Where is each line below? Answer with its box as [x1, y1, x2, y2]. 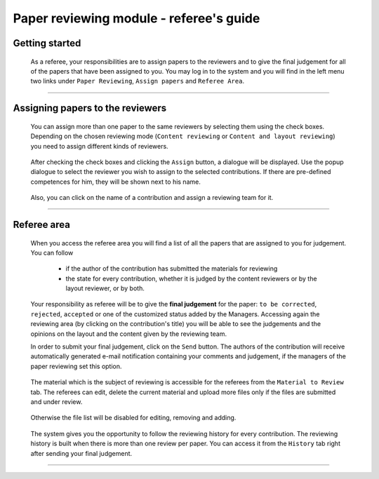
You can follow [30, 248, 74, 257]
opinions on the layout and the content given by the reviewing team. [30, 330, 227, 338]
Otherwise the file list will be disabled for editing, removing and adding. [30, 414, 237, 422]
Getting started [13, 37, 81, 49]
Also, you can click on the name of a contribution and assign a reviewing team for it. [30, 194, 274, 202]
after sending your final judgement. [30, 449, 133, 457]
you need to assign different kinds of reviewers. [30, 142, 168, 150]
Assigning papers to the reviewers [13, 102, 167, 114]
